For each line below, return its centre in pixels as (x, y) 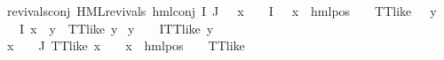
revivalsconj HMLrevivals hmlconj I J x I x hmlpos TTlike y (222, 11)
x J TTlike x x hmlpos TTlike (126, 45)
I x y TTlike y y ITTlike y (116, 28)
